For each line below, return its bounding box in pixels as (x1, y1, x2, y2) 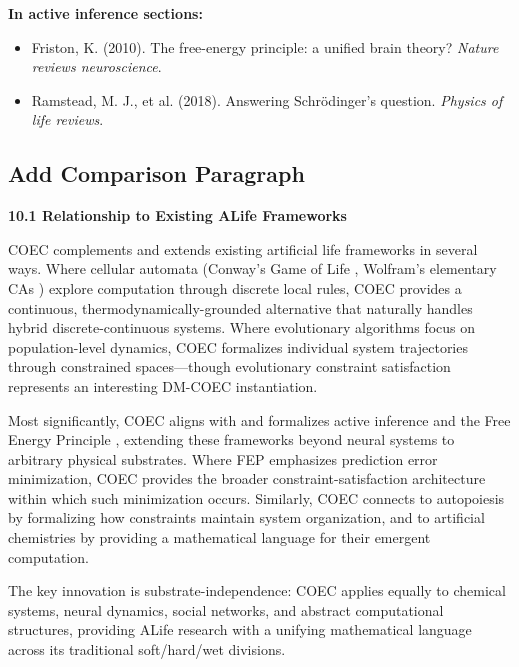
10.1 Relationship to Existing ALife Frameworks (8, 205, 347, 226)
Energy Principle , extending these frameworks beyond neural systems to (8, 429, 455, 450)
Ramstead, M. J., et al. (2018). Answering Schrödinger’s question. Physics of (31, 89, 503, 110)
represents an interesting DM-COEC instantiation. (8, 375, 318, 396)
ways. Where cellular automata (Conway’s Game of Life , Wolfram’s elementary (8, 258, 497, 279)
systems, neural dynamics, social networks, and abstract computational (8, 599, 444, 620)
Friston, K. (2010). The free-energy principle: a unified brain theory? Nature (31, 36, 499, 57)
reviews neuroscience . (31, 56, 162, 77)
